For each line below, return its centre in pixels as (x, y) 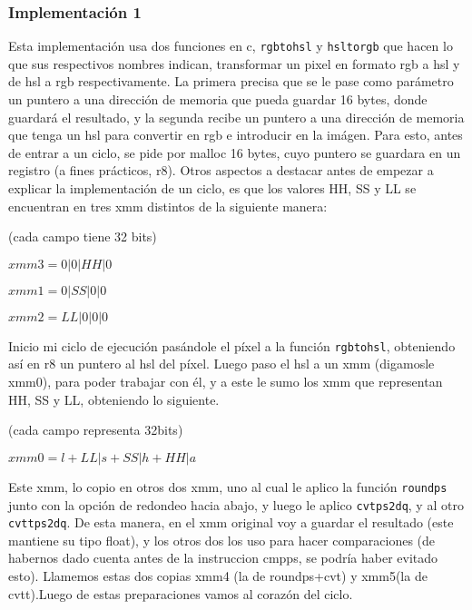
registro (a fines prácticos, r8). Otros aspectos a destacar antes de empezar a (221, 170)
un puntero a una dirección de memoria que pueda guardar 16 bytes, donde (218, 99)
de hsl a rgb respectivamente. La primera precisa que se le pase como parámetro (231, 81)
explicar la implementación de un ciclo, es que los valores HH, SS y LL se (212, 188)
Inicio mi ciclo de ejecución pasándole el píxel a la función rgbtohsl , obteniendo (232, 345)
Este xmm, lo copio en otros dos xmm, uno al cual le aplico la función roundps (228, 486)
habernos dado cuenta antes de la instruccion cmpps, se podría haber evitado (223, 558)
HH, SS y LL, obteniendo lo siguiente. (114, 399)
